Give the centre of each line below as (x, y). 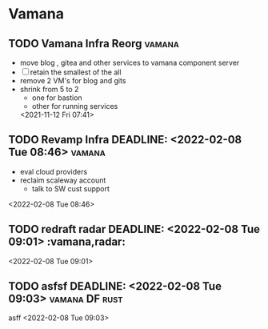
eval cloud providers (54, 171)
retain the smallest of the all (76, 72)
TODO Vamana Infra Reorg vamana (94, 44)
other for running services (75, 106)
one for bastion (57, 98)
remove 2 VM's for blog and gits (73, 80)
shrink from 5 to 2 (49, 89)
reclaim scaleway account (63, 180)
